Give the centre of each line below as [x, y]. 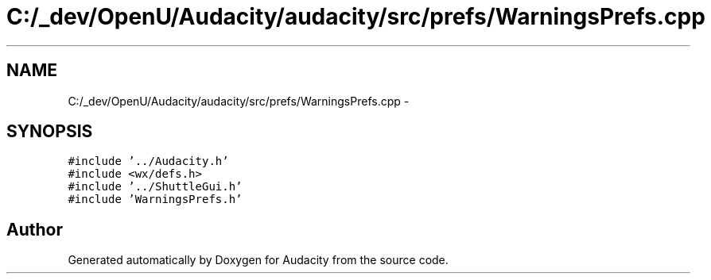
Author [35, 229]
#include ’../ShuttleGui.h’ [155, 187]
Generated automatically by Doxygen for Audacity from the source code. [258, 260]
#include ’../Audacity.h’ [148, 161]
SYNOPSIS [50, 132]
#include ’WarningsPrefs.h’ [155, 199]
